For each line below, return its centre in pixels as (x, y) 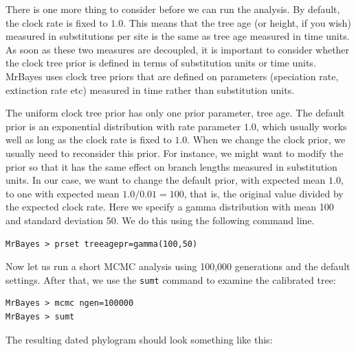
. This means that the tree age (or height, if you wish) (237, 22)
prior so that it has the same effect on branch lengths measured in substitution (171, 166)
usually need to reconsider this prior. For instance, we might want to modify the (175, 153)
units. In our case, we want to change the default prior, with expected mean (166, 180)
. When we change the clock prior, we (266, 140)
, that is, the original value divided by (264, 193)
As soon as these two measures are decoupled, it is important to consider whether (178, 49)
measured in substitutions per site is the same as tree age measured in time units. (178, 36)
